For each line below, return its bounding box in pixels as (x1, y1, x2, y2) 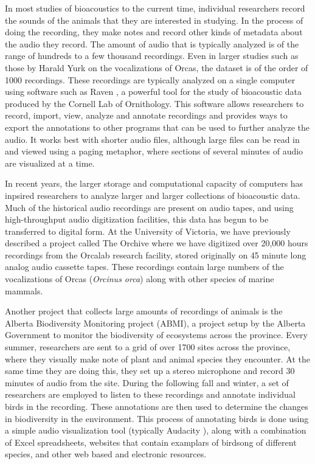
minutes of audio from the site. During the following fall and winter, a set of (5, 376, 289, 389)
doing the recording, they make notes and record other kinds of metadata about (5, 26, 303, 38)
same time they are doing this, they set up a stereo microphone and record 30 (5, 364, 295, 377)
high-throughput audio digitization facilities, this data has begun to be (5, 213, 269, 226)
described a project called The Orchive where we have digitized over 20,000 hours (5, 237, 308, 249)
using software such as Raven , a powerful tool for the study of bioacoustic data (5, 85, 302, 98)
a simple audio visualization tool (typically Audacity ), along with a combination (5, 424, 306, 437)
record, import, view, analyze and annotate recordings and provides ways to (5, 109, 288, 122)
